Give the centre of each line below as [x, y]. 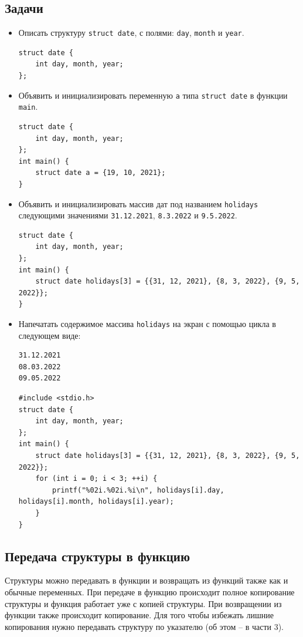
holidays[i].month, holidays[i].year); [96, 502]
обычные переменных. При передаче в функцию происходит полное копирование [150, 591]
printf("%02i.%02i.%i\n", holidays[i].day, [138, 490]
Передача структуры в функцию [97, 556]
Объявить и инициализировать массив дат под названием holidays [138, 203]
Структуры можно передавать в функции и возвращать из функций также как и [147, 580]
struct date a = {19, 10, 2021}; [101, 173]
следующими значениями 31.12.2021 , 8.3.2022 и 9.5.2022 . [128, 215]
